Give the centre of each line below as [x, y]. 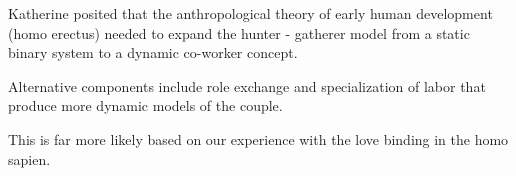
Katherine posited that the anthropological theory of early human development [250, 13]
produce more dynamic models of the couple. [145, 105]
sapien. [29, 158]
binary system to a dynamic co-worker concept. [153, 52]
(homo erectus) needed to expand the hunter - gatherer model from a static [239, 32]
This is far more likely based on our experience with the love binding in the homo [258, 138]
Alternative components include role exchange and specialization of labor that [247, 85]
